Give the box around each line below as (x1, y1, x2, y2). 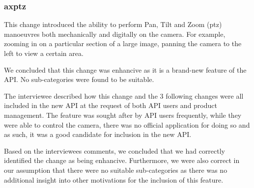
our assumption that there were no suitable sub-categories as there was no (4, 164, 227, 175)
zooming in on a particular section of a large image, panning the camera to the (4, 38, 242, 49)
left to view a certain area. (4, 48, 84, 58)
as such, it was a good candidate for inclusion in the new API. (4, 129, 192, 139)
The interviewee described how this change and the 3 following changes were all (4, 90, 244, 101)
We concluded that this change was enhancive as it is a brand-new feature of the (4, 64, 247, 75)
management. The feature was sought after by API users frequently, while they (4, 109, 242, 120)
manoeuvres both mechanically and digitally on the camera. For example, (4, 28, 226, 39)
